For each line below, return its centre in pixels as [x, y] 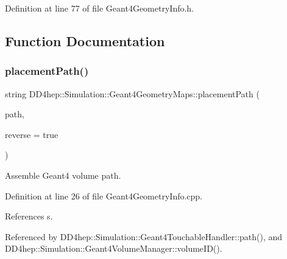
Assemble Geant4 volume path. [63, 175]
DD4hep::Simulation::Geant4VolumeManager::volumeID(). [114, 248]
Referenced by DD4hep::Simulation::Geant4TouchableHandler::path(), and [144, 236]
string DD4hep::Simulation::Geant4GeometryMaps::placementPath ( [132, 93]
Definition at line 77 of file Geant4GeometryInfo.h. [100, 8]
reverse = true [32, 134]
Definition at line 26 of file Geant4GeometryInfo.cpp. [104, 195]
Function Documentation [85, 40]
